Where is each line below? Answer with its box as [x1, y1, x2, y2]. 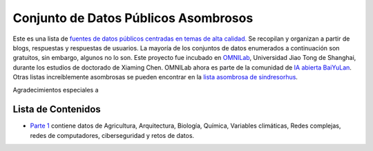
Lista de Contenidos [12, 103, 102, 115]
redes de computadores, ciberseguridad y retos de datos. [30, 131, 195, 139]
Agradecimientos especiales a [12, 85, 99, 94]
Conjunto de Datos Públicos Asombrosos [12, 10, 254, 26]
